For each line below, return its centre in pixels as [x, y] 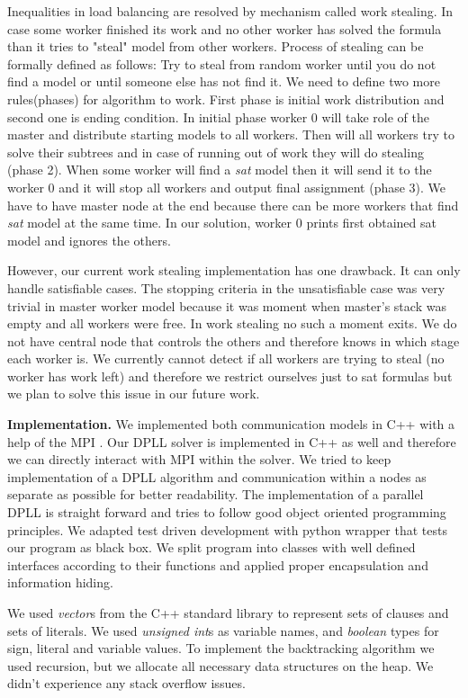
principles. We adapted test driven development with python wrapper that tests [227, 529]
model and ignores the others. [89, 240]
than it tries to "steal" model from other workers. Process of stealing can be [216, 46]
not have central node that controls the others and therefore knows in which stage [234, 340]
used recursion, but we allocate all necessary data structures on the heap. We [220, 665]
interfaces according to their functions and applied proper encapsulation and [218, 564]
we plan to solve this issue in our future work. [134, 394]
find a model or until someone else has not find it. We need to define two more [224, 81]
